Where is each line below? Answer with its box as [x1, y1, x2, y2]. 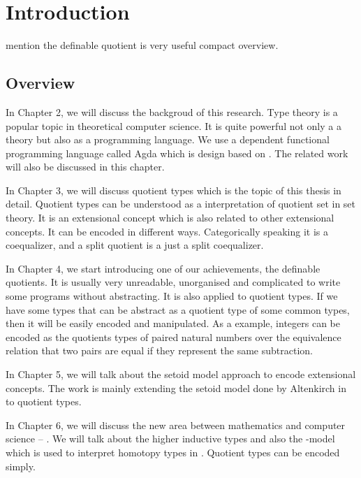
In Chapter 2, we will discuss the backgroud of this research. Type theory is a [6, 104, 338, 119]
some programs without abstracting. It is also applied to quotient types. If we [6, 289, 338, 303]
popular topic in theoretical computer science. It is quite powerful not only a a [6, 118, 341, 133]
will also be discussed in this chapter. [6, 159, 165, 174]
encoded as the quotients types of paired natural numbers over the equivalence [6, 329, 341, 344]
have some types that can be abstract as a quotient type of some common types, [6, 302, 350, 317]
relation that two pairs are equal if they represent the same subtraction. [6, 343, 313, 358]
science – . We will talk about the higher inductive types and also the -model [6, 431, 335, 446]
